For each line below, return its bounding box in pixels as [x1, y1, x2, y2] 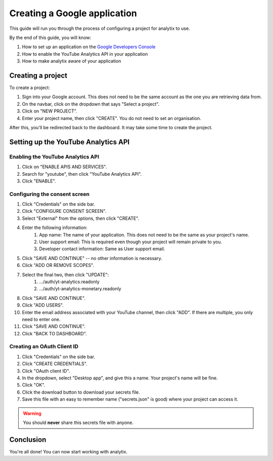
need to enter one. [22, 316, 61, 322]
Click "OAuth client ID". [22, 368, 70, 374]
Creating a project [9, 71, 68, 80]
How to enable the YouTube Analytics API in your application [22, 51, 148, 57]
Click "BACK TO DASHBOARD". [22, 330, 87, 336]
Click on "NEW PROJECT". [22, 108, 78, 114]
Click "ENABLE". [22, 178, 56, 184]
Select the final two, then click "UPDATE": [22, 272, 109, 278]
